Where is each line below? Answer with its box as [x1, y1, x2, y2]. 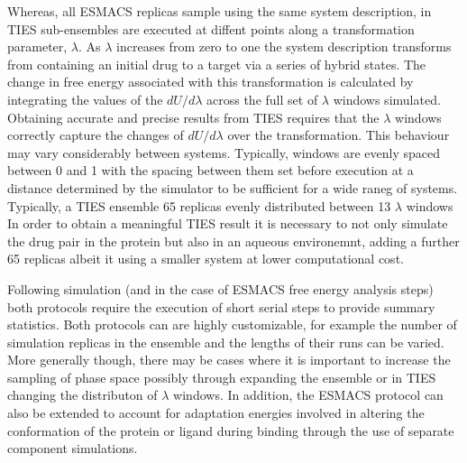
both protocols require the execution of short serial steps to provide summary [7, 297, 435, 316]
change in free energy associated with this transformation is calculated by [7, 72, 414, 91]
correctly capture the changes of [7, 125, 184, 144]
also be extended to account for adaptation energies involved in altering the [7, 403, 425, 422]
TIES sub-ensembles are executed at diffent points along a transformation [7, 19, 415, 38]
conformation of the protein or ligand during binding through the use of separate [7, 421, 454, 440]
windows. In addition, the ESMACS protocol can [173, 385, 444, 404]
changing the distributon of [7, 385, 158, 404]
